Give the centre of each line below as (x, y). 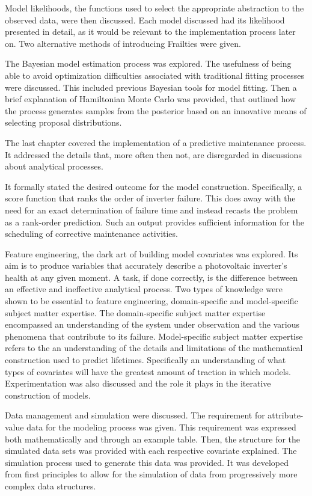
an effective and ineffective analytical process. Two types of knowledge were (144, 289)
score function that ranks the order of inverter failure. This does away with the (150, 198)
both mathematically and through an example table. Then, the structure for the (153, 439)
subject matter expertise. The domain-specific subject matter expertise (135, 312)
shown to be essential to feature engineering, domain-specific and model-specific (151, 301)
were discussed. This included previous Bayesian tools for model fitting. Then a (151, 87)
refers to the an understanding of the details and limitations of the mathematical (154, 348)
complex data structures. (50, 485)
